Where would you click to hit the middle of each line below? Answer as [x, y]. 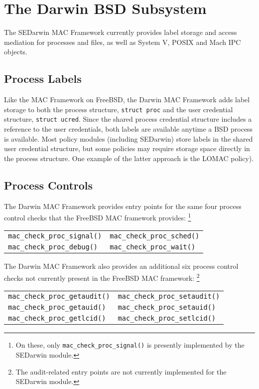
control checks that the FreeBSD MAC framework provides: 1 [98, 217]
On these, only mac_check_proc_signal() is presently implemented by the [130, 345]
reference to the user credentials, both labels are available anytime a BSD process [129, 129]
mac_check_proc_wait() [153, 247]
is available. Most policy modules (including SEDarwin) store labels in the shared [129, 138]
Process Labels [43, 79]
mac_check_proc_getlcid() [57, 318]
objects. [16, 52]
